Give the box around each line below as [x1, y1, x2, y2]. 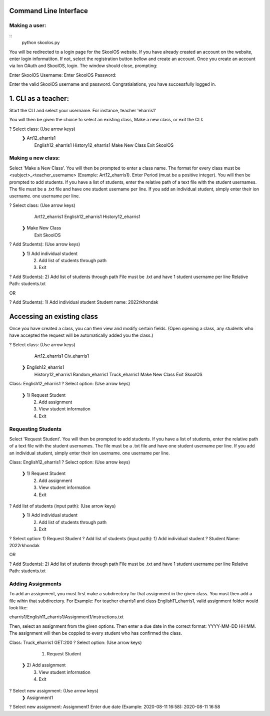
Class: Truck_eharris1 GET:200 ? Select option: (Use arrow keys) [9, 639, 142, 645]
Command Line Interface [9, 7, 88, 15]
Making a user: [9, 22, 46, 29]
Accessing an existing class [9, 312, 98, 321]
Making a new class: [9, 154, 60, 161]
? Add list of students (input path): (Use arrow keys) [9, 503, 116, 509]
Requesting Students [9, 425, 62, 432]
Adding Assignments [9, 580, 62, 587]
